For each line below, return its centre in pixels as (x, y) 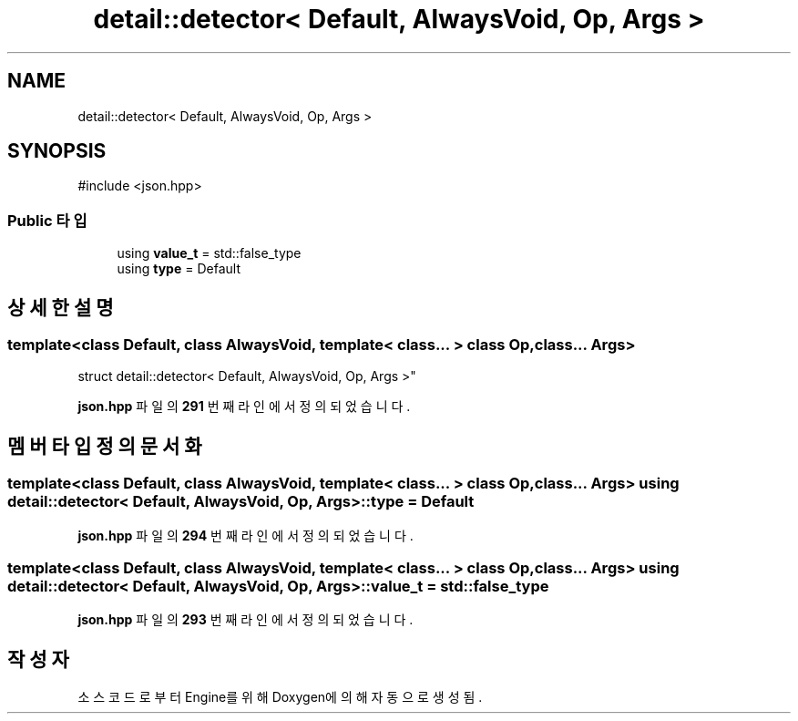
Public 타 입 (47, 220)
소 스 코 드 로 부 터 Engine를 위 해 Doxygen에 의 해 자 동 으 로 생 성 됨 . (280, 697)
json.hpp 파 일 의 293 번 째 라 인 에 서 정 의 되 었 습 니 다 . (246, 620)
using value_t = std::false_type (209, 253)
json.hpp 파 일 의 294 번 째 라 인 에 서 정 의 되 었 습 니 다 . (246, 535)
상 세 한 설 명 (61, 307)
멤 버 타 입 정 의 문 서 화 (105, 446)
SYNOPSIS (57, 151)
